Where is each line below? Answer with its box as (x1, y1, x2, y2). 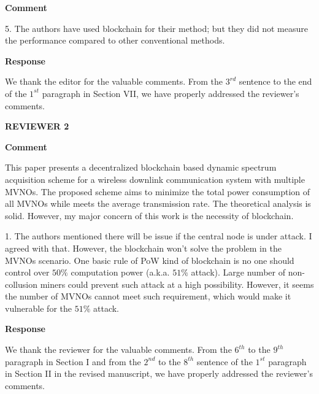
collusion (5, 277, 37, 290)
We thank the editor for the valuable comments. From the (5, 75, 223, 88)
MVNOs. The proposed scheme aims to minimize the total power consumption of (5, 185, 310, 198)
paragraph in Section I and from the (5, 355, 141, 368)
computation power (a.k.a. (71, 266, 170, 279)
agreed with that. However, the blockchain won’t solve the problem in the (5, 241, 282, 254)
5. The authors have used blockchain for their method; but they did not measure (5, 21, 308, 34)
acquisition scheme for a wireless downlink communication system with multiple (5, 172, 305, 185)
